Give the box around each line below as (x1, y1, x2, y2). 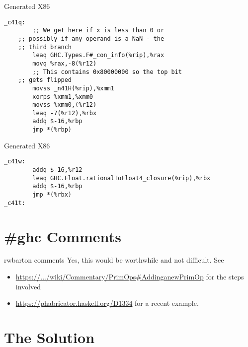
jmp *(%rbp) (32, 126, 72, 134)
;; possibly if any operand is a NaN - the (18, 35, 165, 42)
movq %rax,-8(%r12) (32, 60, 97, 67)
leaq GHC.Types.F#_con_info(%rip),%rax (32, 52, 165, 59)
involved (15, 281, 41, 291)
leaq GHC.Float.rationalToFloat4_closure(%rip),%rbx (32, 174, 211, 182)
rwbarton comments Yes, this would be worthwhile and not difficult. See (4, 255, 224, 265)
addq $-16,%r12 (32, 166, 83, 174)
